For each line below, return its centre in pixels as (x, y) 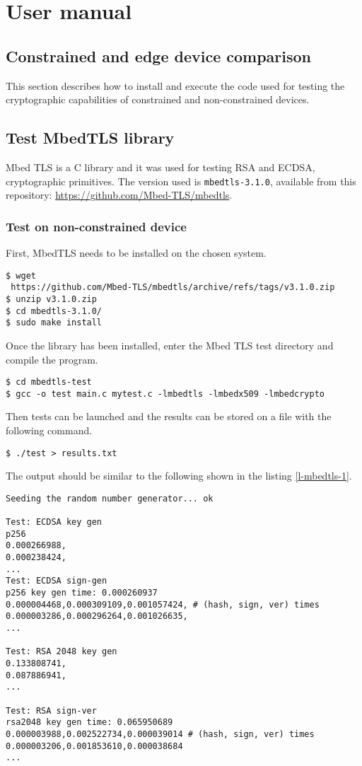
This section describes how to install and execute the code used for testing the (175, 85)
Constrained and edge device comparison (159, 56)
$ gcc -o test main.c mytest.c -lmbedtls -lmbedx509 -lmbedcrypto (165, 394)
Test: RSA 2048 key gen (62, 652)
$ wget (21, 275)
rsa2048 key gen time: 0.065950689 (89, 723)
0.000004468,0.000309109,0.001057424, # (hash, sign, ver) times (163, 604)
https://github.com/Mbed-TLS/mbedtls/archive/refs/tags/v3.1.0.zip (173, 288)
